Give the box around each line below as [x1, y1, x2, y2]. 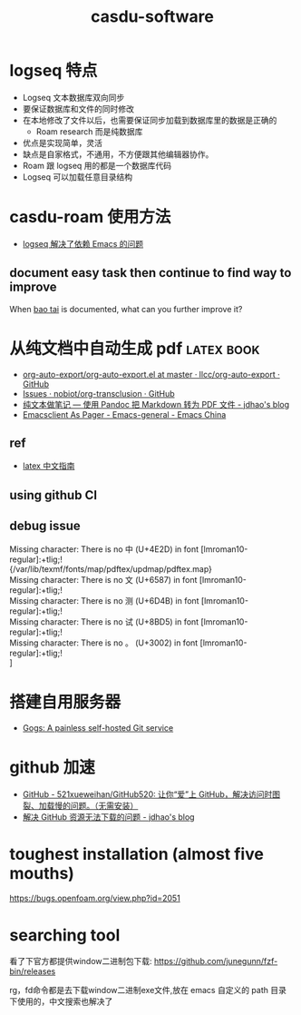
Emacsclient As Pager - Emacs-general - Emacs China [22, 409, 227, 419]
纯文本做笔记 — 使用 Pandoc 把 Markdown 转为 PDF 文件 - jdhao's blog [22, 399, 290, 409]
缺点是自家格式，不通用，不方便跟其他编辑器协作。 [22, 148, 214, 160]
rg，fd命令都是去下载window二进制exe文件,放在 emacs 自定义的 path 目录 [9, 985, 287, 996]
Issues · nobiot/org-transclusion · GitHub [22, 388, 175, 399]
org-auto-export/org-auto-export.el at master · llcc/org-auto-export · [22, 369, 281, 379]
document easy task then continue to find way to [9, 265, 292, 281]
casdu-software [90, 6, 215, 27]
